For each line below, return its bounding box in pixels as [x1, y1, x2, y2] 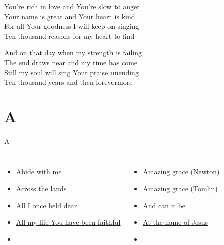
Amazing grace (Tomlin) [143, 183, 218, 194]
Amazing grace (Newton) [143, 166, 220, 177]
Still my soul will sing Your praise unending [4, 67, 139, 77]
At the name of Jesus [143, 217, 208, 227]
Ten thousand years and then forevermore [4, 77, 133, 87]
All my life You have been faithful [16, 217, 121, 227]
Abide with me [16, 166, 62, 177]
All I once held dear [16, 200, 77, 210]
